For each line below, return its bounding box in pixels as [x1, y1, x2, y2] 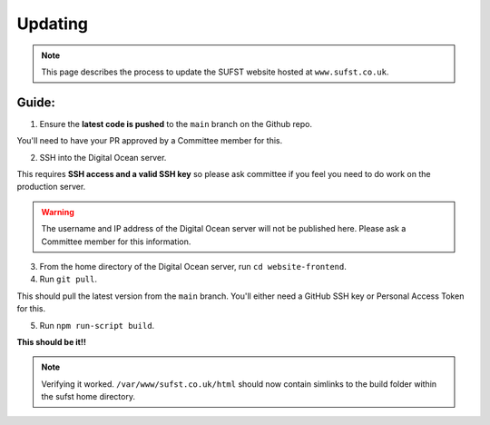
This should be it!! [16, 336, 86, 347]
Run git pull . [39, 273, 97, 285]
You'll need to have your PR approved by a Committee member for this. [16, 135, 283, 146]
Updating [16, 14, 89, 34]
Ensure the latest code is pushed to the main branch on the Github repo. [39, 118, 313, 129]
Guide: [16, 94, 56, 110]
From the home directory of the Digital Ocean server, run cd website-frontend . [39, 261, 347, 272]
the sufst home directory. [41, 391, 136, 402]
